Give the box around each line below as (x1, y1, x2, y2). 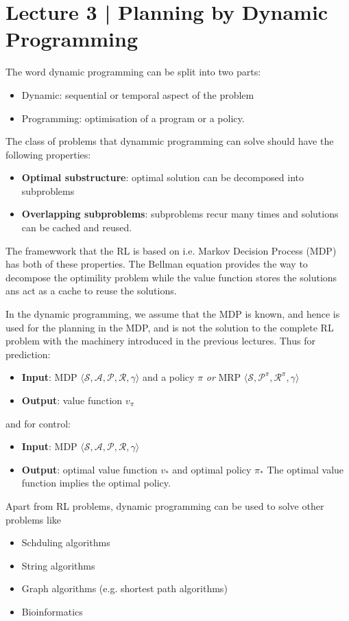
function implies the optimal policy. (21, 476, 171, 490)
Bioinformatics (21, 604, 83, 618)
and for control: (5, 416, 71, 430)
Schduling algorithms (21, 535, 110, 550)
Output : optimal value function (21, 462, 158, 476)
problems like (5, 512, 62, 526)
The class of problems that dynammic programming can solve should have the (5, 134, 334, 148)
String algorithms (21, 558, 95, 572)
